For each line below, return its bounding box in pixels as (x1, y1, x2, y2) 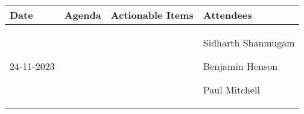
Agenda (64, 8, 101, 22)
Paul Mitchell (203, 83, 260, 97)
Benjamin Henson (203, 59, 278, 73)
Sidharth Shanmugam (203, 36, 295, 49)
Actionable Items (110, 8, 194, 22)
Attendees (203, 8, 252, 22)
